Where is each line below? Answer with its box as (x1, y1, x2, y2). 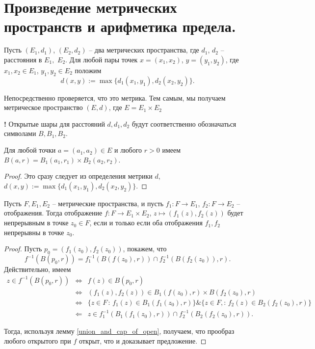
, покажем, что (123, 243, 167, 254)
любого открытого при (4, 335, 71, 346)
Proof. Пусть (4, 243, 42, 254)
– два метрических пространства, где (89, 45, 199, 55)
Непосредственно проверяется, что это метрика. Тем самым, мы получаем (4, 92, 226, 103)
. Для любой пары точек (65, 54, 138, 64)
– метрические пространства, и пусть (52, 198, 164, 208)
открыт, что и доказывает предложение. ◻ (79, 335, 207, 346)
